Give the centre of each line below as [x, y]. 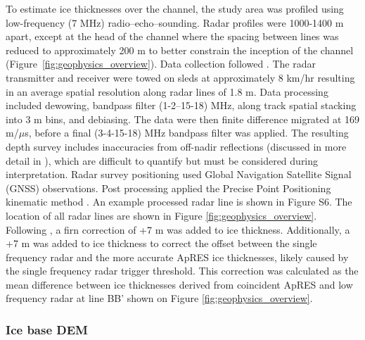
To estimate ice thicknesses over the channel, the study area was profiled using [175, 8]
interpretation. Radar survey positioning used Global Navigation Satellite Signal [179, 174]
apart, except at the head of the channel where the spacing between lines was [172, 36]
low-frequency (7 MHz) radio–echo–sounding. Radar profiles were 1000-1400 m [175, 22]
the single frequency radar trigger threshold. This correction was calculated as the [182, 271]
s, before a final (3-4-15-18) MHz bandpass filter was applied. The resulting [187, 133]
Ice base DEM [47, 329]
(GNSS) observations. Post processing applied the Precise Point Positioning [168, 188]
